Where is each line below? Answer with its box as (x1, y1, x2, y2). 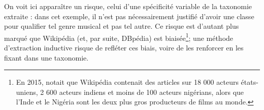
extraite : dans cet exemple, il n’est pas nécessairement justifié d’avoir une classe (4, 11, 254, 21)
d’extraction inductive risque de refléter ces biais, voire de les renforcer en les (4, 42, 244, 53)
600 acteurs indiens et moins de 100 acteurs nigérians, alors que (46, 86, 244, 97)
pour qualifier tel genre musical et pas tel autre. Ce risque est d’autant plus (4, 21, 239, 31)
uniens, (16, 86, 38, 97)
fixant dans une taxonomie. (4, 52, 89, 63)
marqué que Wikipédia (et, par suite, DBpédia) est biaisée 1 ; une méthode (4, 31, 234, 43)
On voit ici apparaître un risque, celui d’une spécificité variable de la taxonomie (4, 1, 252, 11)
